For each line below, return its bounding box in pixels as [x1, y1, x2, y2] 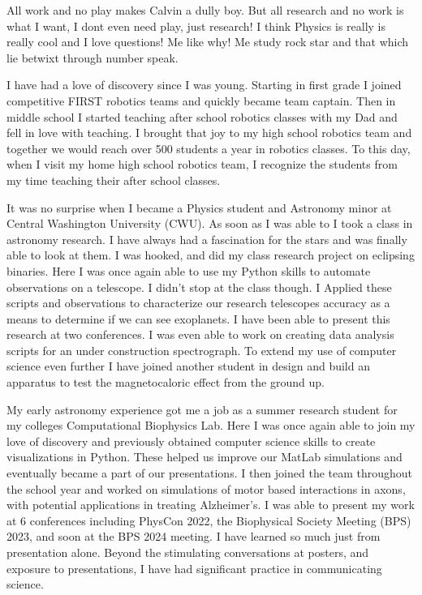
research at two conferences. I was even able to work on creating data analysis [6, 326, 394, 343]
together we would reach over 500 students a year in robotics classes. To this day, [6, 139, 411, 156]
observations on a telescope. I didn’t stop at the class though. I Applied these [6, 278, 392, 295]
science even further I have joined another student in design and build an [6, 357, 370, 375]
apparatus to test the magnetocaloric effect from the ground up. [6, 374, 325, 391]
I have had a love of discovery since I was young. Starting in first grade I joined [6, 76, 402, 93]
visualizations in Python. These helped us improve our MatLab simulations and [6, 448, 403, 465]
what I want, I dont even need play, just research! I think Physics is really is [6, 17, 386, 34]
